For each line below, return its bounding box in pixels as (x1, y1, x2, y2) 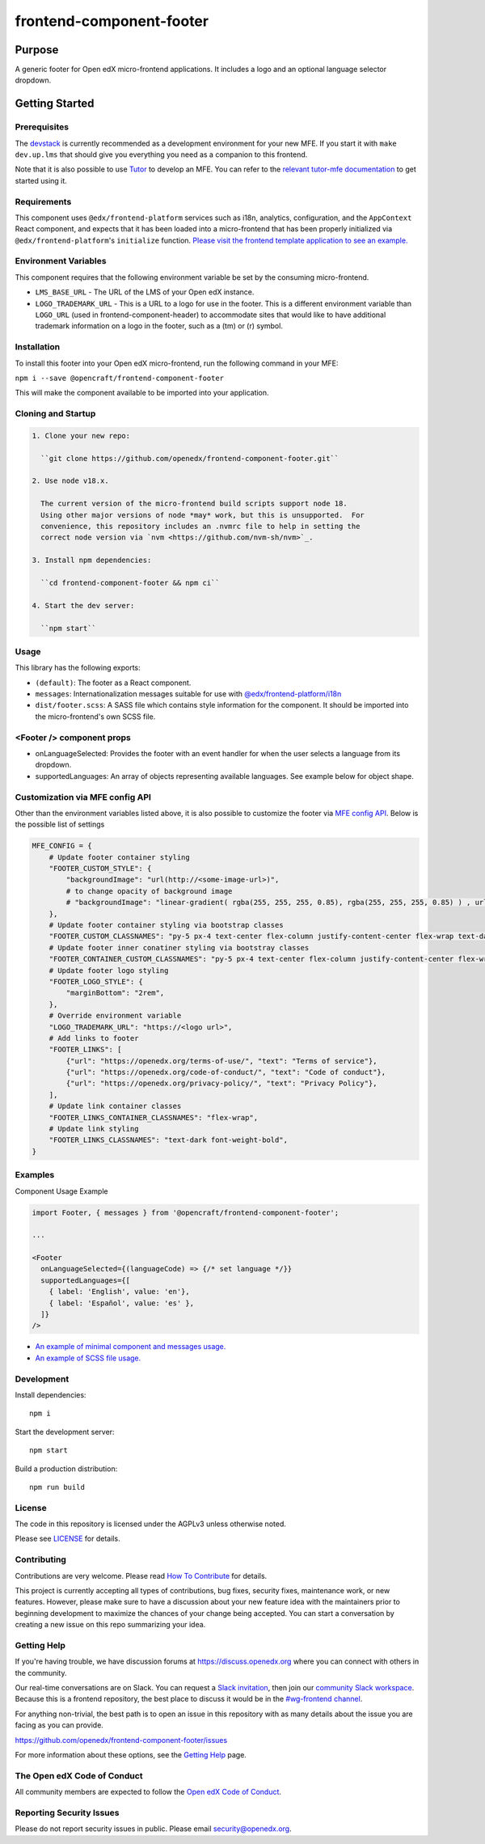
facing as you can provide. (15, 1720, 104, 1730)
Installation (15, 341, 61, 353)
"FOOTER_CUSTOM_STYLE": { (48, 864, 152, 873)
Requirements (15, 196, 72, 207)
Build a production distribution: (15, 1464, 118, 1474)
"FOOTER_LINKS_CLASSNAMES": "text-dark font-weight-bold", (48, 1136, 289, 1144)
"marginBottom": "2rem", (65, 988, 165, 998)
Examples (15, 1169, 55, 1181)
